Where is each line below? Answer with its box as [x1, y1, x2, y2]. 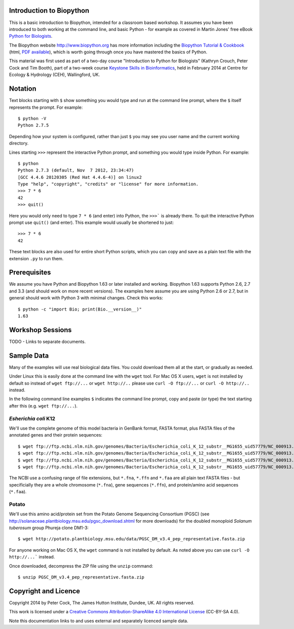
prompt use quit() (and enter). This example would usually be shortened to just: [9, 219, 174, 225]
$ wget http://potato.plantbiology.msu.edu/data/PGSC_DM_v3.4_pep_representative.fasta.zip [18, 536, 245, 542]
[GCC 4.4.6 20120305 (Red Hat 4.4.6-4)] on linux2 [18, 174, 142, 180]
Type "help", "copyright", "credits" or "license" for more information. [18, 181, 199, 187]
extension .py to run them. [9, 255, 64, 262]
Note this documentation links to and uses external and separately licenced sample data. [9, 618, 189, 624]
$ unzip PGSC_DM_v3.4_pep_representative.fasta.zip [18, 574, 145, 580]
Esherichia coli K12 [9, 415, 56, 422]
